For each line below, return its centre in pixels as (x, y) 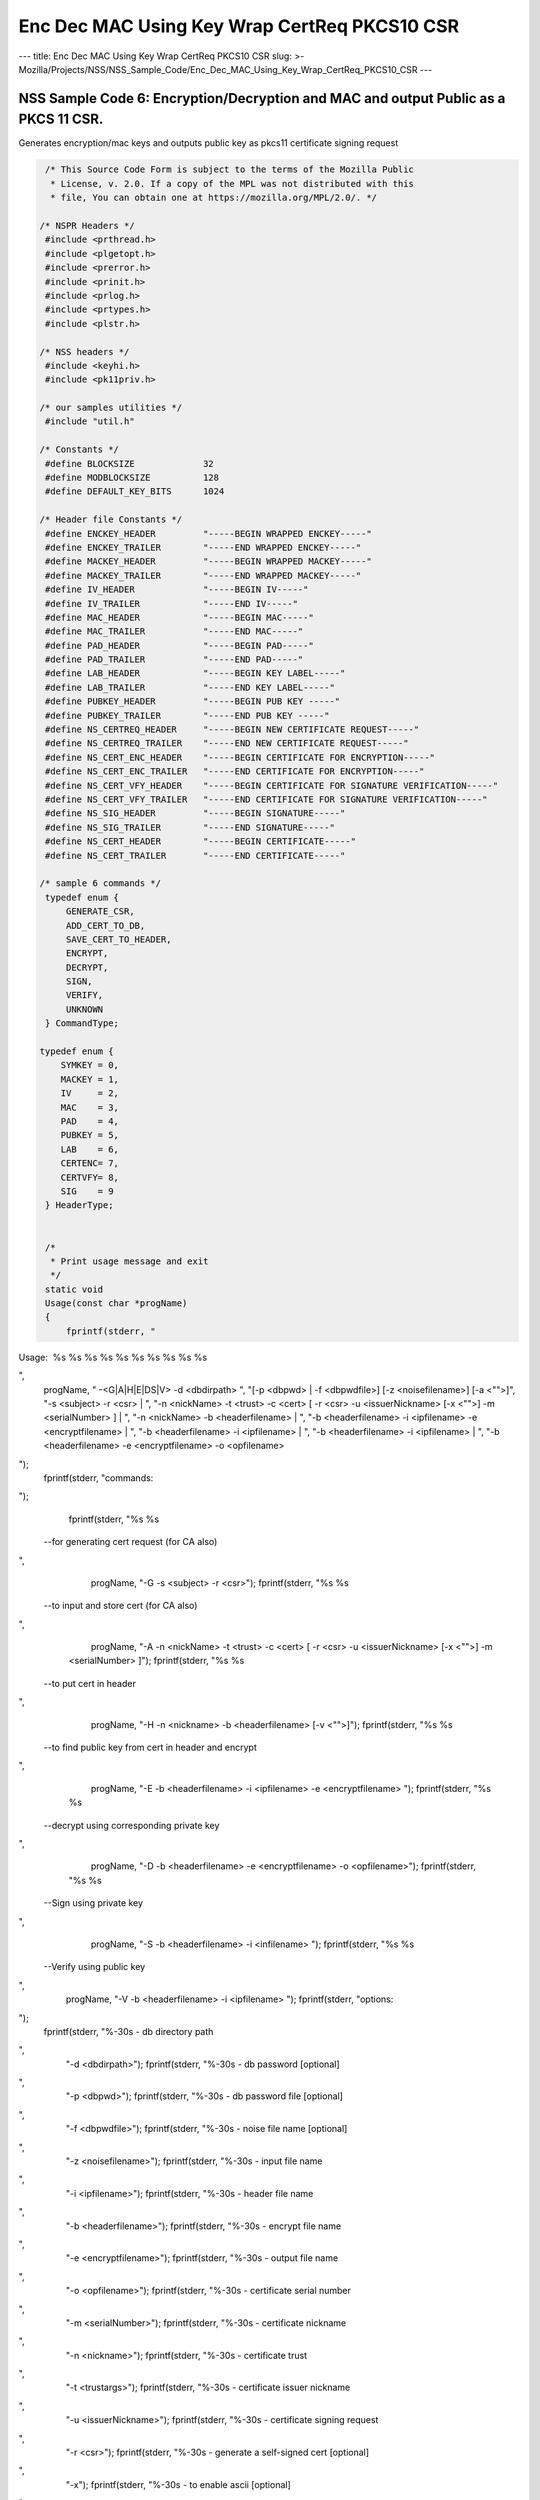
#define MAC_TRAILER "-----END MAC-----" (174, 631)
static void (74, 1289)
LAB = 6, (90, 1149)
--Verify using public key (94, 1967)
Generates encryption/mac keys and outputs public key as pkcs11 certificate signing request (208, 143)
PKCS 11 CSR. (61, 119)
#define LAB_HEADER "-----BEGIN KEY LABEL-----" (195, 673)
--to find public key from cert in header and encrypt (150, 1747)
